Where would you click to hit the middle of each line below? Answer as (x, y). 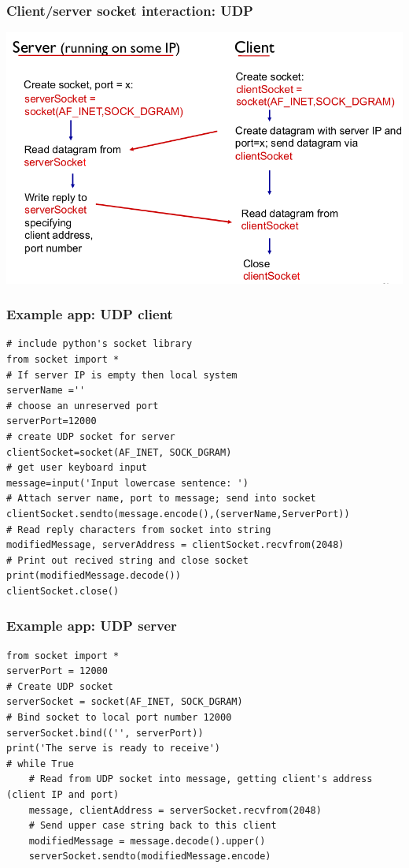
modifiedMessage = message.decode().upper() (147, 841)
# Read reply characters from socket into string (139, 529)
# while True (40, 764)
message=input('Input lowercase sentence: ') (127, 483)
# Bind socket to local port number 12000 (119, 718)
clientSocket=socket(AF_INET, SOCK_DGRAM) (119, 452)
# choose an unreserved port (83, 406)
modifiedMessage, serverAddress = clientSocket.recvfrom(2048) (175, 545)
